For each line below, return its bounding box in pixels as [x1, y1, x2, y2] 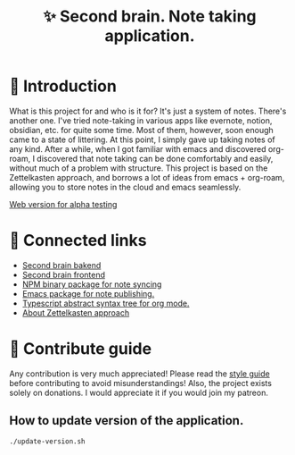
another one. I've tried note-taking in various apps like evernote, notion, [9, 114, 273, 126]
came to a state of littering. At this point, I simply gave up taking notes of [9, 134, 275, 145]
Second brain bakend [21, 259, 102, 270]
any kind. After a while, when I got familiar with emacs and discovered [9, 143, 266, 154]
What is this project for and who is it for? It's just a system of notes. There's [9, 105, 287, 116]
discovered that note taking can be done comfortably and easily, [37, 153, 274, 164]
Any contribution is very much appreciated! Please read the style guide [9, 368, 270, 379]
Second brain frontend [21, 269, 105, 280]
